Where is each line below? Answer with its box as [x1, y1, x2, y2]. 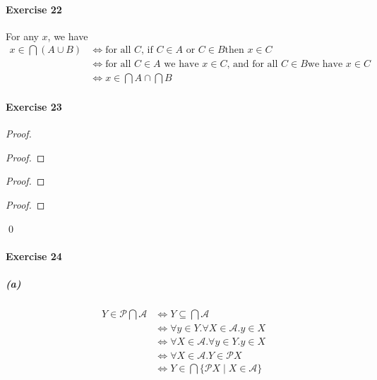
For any [6, 28, 39, 43]
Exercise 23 [6, 99, 62, 114]
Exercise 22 [6, 1, 62, 16]
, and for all [227, 59, 278, 70]
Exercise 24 [6, 248, 62, 263]
